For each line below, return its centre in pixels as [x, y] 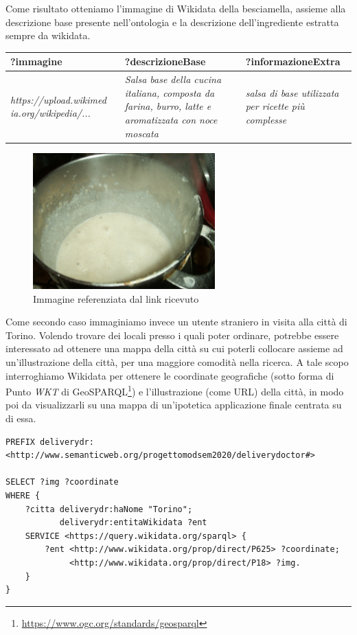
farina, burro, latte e [168, 106]
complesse [266, 119]
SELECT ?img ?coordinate [62, 482]
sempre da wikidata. [48, 35]
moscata [141, 133]
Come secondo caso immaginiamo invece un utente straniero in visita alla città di [176, 322]
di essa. [21, 418]
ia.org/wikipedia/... [50, 113]
